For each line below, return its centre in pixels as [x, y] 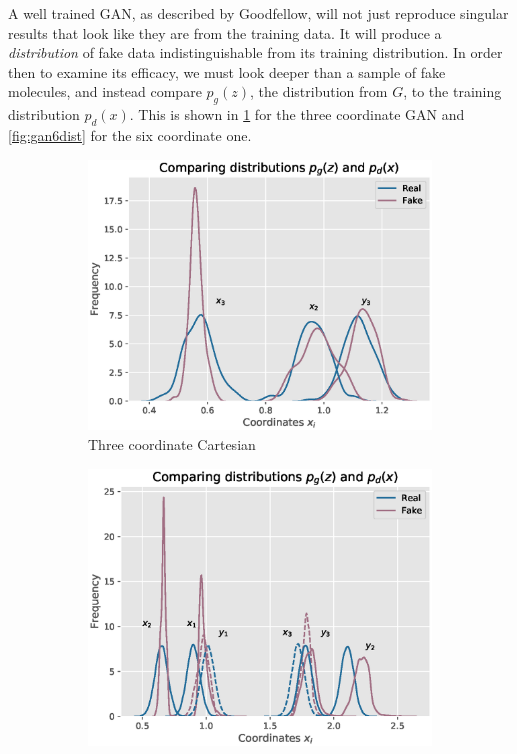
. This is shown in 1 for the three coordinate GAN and [297, 114]
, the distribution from [319, 91]
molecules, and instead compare [105, 91]
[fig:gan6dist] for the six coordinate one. [130, 134]
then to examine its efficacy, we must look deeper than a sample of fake [227, 71]
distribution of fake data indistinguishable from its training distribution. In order [255, 52]
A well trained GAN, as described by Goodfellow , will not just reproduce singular [258, 13]
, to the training [452, 91]
